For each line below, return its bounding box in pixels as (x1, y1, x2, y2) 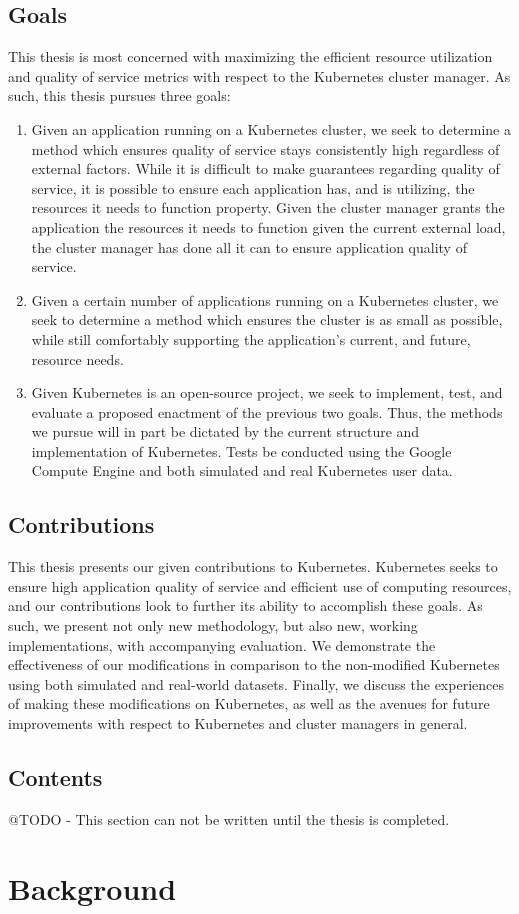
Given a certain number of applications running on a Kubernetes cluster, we (31, 289, 499, 310)
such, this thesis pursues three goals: (8, 85, 231, 106)
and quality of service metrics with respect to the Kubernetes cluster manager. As (8, 65, 511, 86)
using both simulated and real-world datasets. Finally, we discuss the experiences (8, 673, 504, 694)
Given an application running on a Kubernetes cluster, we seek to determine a (31, 118, 512, 139)
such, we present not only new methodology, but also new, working (8, 615, 418, 636)
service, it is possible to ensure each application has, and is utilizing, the (31, 177, 475, 198)
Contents (8, 762, 103, 793)
